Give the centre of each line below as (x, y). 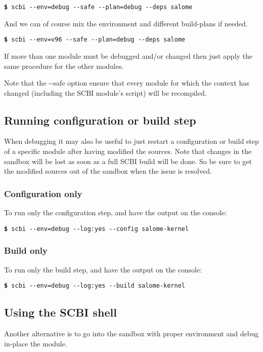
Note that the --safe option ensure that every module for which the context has (127, 83)
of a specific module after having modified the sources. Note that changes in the (128, 151)
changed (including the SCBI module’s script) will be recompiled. (105, 92)
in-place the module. (36, 343)
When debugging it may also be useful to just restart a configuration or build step (131, 141)
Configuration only (43, 193)
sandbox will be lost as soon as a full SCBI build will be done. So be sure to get (128, 161)
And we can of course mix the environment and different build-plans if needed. (126, 23)
